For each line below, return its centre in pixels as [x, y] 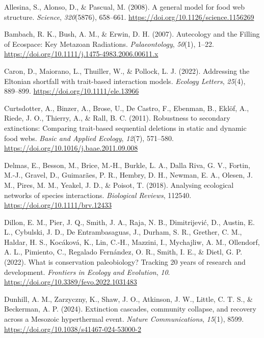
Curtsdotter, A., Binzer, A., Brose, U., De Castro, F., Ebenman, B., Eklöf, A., [127, 108]
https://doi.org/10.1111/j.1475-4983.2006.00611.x [81, 54]
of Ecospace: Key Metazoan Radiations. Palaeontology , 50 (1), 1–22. [109, 44]
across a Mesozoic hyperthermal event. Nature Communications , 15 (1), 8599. [124, 319]
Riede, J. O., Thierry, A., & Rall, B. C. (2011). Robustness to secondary [117, 118]
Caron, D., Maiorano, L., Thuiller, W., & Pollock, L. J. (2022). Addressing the [127, 71]
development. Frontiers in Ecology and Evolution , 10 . [87, 272]
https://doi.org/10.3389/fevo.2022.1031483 [71, 282]
